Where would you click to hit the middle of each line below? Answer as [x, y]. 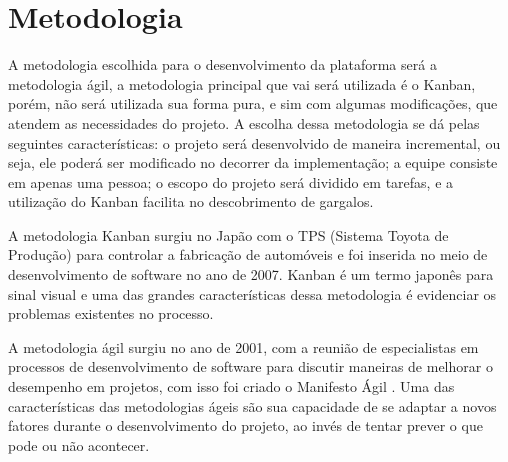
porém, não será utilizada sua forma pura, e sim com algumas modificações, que [253, 103]
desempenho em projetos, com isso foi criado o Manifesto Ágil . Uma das [231, 386]
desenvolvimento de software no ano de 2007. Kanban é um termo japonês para [251, 274]
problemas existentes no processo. [111, 313]
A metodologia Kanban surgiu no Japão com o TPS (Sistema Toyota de [228, 234]
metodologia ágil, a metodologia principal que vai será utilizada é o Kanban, [242, 83]
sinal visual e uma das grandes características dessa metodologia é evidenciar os [252, 293]
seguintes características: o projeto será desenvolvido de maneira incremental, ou [254, 142]
